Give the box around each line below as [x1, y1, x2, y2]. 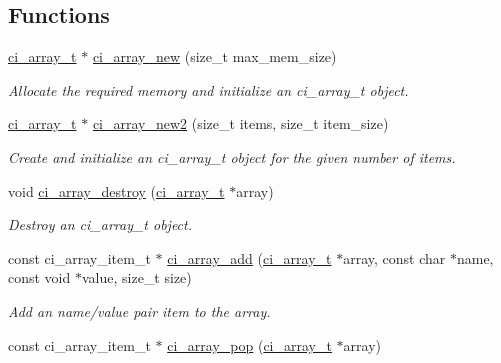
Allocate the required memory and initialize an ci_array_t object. [8, 79, 409, 100]
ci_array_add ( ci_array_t [167, 247, 332, 268]
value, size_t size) [81, 267, 192, 288]
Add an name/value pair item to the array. [8, 300, 271, 321]
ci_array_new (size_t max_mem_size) [92, 46, 337, 67]
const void [8, 267, 71, 288]
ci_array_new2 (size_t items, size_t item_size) [92, 113, 389, 134]
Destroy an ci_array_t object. [8, 214, 193, 235]
